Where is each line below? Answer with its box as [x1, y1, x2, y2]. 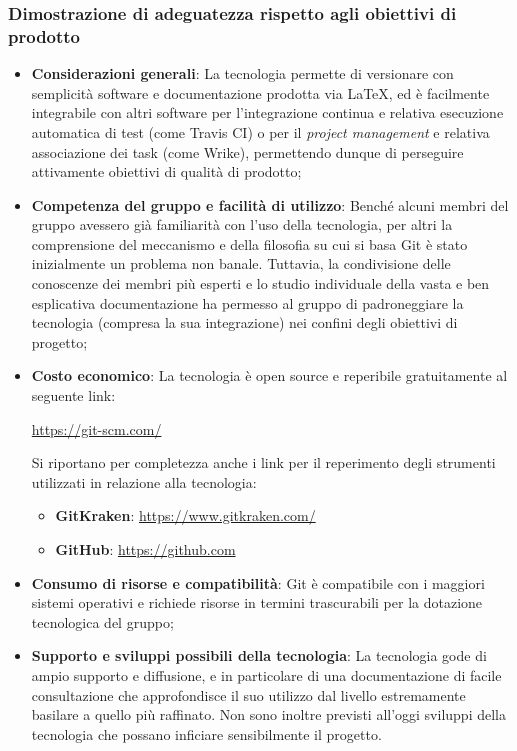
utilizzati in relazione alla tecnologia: [31, 471, 257, 492]
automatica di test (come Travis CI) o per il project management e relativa [31, 121, 490, 142]
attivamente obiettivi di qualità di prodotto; [31, 161, 302, 182]
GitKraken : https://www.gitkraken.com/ [55, 505, 316, 526]
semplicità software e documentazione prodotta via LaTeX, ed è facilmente [31, 82, 490, 103]
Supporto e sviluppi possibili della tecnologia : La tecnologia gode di [31, 645, 487, 666]
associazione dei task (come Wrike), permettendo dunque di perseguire [31, 141, 464, 162]
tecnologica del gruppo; [31, 611, 174, 632]
